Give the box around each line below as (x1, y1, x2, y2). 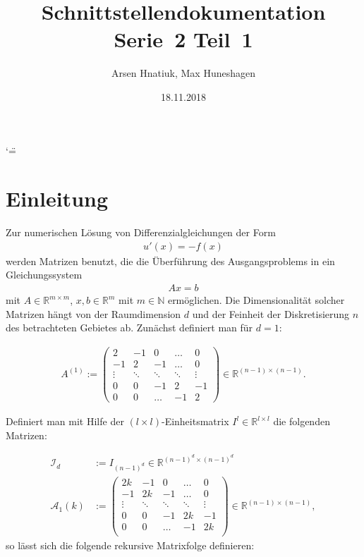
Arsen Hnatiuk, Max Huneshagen (111, 66, 255, 80)
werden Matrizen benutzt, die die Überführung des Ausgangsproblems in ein (6, 253, 335, 268)
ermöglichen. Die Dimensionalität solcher (167, 293, 345, 307)
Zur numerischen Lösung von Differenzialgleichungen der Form (6, 225, 276, 240)
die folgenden (273, 414, 330, 429)
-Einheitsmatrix (161, 414, 229, 429)
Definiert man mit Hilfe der (6, 414, 124, 429)
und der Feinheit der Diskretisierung (192, 306, 350, 321)
